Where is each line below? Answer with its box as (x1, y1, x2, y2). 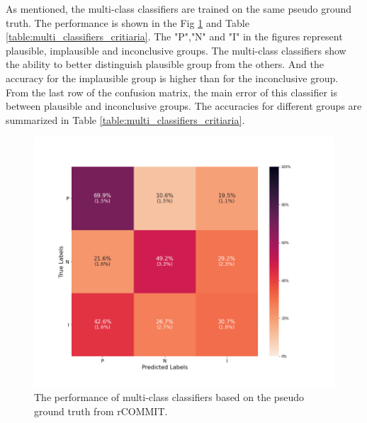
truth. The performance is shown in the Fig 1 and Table (6, 15, 249, 30)
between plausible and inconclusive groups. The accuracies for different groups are (6, 98, 362, 113)
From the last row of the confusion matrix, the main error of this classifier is (6, 84, 337, 99)
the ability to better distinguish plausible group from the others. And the (6, 57, 324, 72)
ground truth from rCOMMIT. (34, 403, 168, 418)
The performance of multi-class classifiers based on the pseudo (34, 390, 304, 405)
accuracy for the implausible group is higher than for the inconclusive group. (6, 70, 339, 85)
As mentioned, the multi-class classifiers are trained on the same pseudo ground (6, 1, 352, 16)
